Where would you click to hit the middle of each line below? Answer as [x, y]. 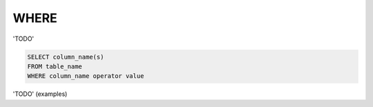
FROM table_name [55, 66]
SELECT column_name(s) [66, 57]
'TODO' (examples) [40, 94]
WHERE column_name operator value [86, 76]
